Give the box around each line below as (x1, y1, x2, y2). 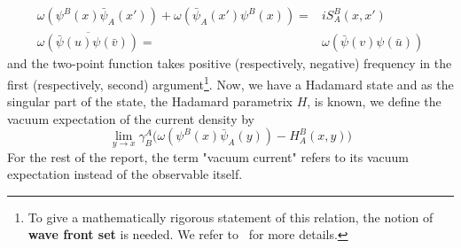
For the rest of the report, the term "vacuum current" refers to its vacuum (7, 147, 409, 166)
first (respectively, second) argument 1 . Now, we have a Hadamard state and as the (7, 72, 454, 93)
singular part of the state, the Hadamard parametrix (7, 92, 293, 111)
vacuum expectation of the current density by (7, 109, 254, 128)
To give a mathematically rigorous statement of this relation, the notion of (27, 207, 434, 226)
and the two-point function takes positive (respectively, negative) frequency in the (7, 54, 452, 73)
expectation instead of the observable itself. (7, 165, 243, 183)
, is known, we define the (307, 92, 441, 111)
